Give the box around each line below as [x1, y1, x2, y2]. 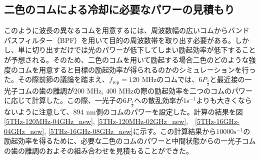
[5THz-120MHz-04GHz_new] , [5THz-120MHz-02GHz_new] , [4, 116, 188, 126]
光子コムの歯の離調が [4, 85, 74, 95]
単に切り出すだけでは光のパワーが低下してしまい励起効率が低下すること [17, 44, 256, 55]
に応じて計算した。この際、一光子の [4, 95, 123, 105]
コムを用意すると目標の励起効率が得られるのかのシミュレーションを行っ [17, 64, 256, 74]
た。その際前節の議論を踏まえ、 [4, 74, 109, 84]
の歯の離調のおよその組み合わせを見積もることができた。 [4, 145, 193, 155]
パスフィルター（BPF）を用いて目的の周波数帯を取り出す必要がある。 [4, 34, 235, 45]
